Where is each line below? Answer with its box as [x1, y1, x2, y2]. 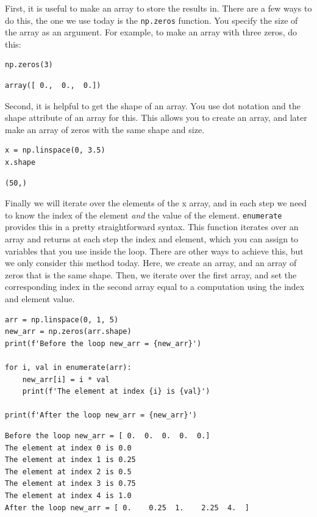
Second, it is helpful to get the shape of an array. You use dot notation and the [5, 99, 301, 112]
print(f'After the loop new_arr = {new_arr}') [5, 411, 197, 420]
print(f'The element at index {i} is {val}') [22, 387, 210, 396]
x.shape [5, 158, 36, 167]
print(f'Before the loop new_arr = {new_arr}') [5, 339, 202, 348]
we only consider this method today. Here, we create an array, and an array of [5, 256, 297, 269]
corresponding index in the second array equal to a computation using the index [5, 280, 305, 293]
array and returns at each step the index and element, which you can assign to [5, 233, 299, 245]
